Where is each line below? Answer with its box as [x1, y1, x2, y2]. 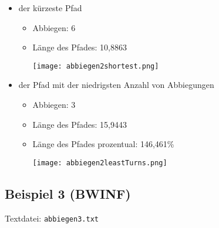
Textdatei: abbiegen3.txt [5, 212, 99, 224]
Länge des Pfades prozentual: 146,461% [32, 138, 174, 150]
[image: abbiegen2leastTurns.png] [32, 158, 167, 167]
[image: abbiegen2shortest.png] [32, 62, 159, 70]
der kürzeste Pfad [18, 2, 82, 13]
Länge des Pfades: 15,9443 [32, 118, 127, 130]
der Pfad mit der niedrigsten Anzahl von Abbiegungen [18, 79, 214, 91]
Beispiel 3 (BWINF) [5, 184, 131, 202]
